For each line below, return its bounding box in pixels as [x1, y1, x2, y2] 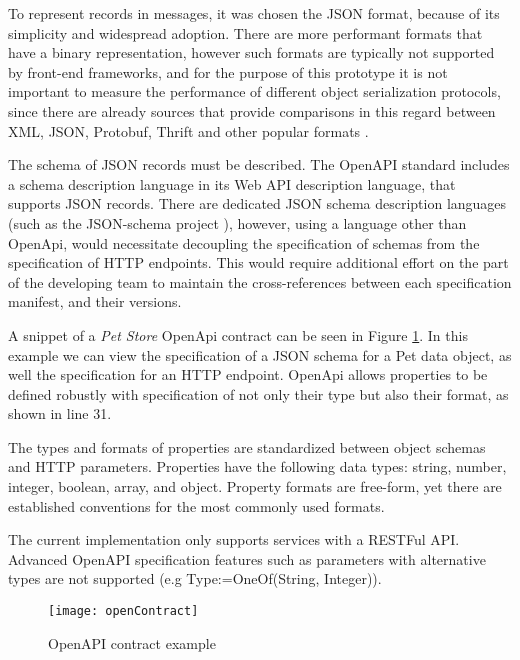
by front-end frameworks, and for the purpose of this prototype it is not [8, 61, 448, 82]
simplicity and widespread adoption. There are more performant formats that [8, 22, 483, 43]
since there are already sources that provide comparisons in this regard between [8, 100, 496, 121]
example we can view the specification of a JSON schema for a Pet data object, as [8, 344, 512, 365]
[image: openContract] [48, 604, 199, 619]
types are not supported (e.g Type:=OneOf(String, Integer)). [8, 568, 382, 589]
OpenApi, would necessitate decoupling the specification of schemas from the [8, 232, 480, 253]
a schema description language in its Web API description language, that [8, 173, 456, 194]
